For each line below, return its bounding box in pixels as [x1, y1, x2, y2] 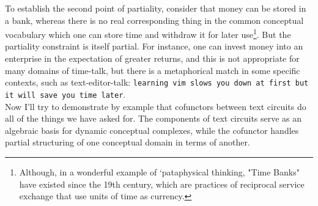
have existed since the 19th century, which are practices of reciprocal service [19, 177, 305, 190]
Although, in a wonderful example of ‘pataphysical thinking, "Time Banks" [19, 165, 300, 178]
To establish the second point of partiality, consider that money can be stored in [5, 2, 306, 14]
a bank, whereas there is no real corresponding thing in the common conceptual [5, 13, 304, 26]
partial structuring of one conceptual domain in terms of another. [5, 136, 250, 149]
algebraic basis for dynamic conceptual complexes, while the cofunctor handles [5, 123, 299, 136]
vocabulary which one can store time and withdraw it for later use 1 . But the [5, 26, 291, 40]
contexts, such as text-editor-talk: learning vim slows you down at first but [5, 76, 309, 89]
